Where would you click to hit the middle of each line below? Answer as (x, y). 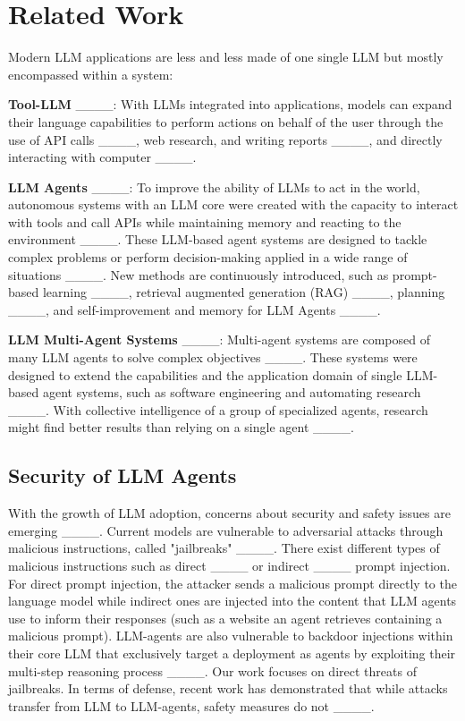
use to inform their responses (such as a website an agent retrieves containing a (225, 618)
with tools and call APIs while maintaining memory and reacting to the (205, 221)
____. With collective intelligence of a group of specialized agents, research (218, 409)
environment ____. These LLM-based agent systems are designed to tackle (218, 239)
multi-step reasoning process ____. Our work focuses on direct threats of (212, 670)
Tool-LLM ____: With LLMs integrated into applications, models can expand (230, 104)
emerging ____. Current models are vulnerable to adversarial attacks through (226, 530)
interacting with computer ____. (102, 157)
